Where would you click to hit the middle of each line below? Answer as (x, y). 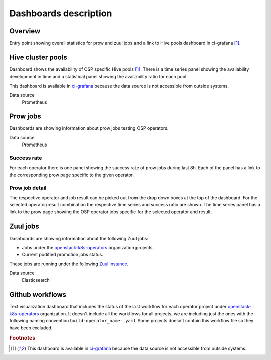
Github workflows (38, 295)
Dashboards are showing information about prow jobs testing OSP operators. (89, 128)
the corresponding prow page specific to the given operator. (72, 175)
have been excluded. (31, 328)
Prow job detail (28, 188)
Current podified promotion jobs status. (63, 255)
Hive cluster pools (38, 57)
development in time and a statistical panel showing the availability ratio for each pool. (98, 77)
